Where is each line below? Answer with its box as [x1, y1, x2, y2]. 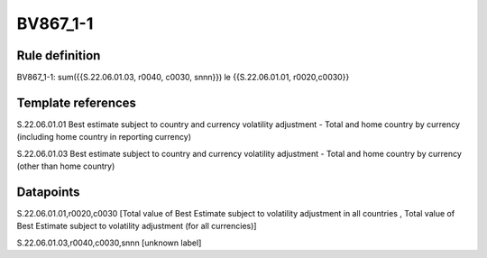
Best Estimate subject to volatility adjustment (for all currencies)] [16, 221, 257, 232]
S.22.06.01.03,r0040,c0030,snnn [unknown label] [16, 237, 202, 248]
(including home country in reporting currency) [16, 132, 192, 143]
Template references [16, 95, 137, 110]
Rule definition [16, 48, 101, 63]
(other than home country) [16, 161, 115, 171]
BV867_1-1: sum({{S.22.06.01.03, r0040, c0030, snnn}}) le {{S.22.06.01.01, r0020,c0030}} [16, 72, 350, 83]
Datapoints [16, 184, 80, 199]
